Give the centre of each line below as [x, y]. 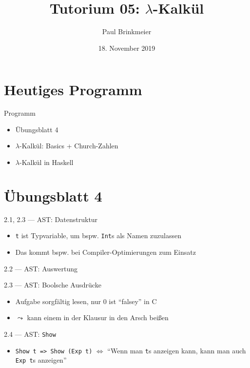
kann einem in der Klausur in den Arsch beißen [98, 317]
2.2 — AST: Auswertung [41, 268]
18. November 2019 [127, 48]
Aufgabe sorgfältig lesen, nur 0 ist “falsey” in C [86, 301]
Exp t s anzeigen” [41, 360]
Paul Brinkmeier [127, 31]
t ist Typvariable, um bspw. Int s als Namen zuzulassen [98, 235]
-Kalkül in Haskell [46, 162]
